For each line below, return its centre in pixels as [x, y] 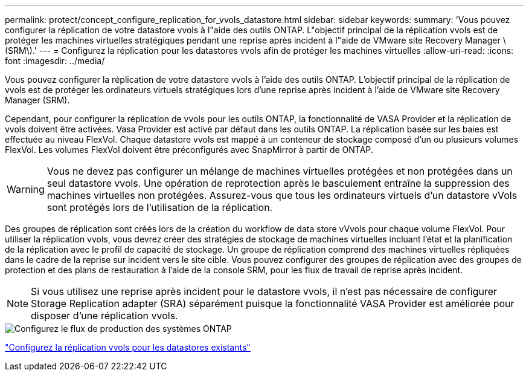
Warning [26, 189]
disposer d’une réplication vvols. [104, 316]
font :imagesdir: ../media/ [55, 61]
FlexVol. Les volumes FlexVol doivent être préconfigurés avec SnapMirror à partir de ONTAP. [189, 150]
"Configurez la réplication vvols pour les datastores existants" [128, 347]
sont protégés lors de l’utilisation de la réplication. [160, 207]
